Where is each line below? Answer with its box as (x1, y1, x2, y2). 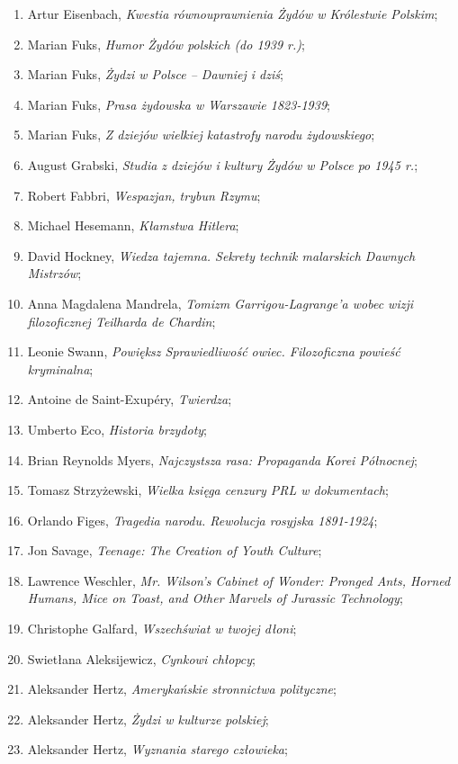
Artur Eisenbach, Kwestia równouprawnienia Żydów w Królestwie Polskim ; (27, 4, 438, 22)
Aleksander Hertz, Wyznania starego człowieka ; (27, 740, 288, 759)
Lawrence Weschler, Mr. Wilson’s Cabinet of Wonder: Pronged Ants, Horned (27, 571, 451, 589)
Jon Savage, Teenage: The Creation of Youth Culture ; (27, 541, 322, 560)
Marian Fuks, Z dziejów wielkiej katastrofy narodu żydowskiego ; (27, 125, 375, 144)
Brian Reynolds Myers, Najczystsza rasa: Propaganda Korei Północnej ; (27, 450, 418, 469)
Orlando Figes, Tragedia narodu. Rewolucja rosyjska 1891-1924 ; (27, 510, 378, 529)
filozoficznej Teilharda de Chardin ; (27, 311, 216, 330)
